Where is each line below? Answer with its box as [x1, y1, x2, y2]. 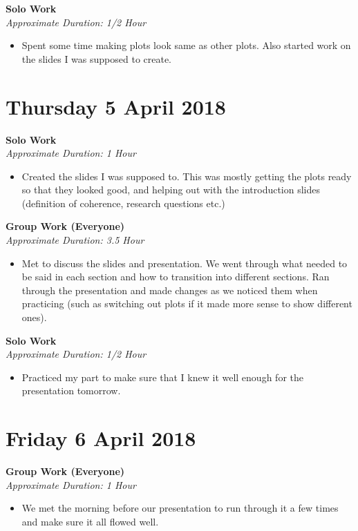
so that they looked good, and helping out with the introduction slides [21, 182, 321, 197]
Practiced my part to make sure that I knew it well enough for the [21, 369, 303, 384]
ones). [21, 310, 47, 325]
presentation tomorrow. [21, 383, 121, 398]
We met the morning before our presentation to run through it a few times [21, 501, 339, 515]
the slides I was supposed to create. [21, 51, 172, 66]
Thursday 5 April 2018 [6, 92, 226, 120]
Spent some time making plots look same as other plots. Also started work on [21, 38, 351, 52]
